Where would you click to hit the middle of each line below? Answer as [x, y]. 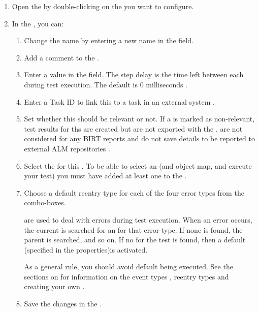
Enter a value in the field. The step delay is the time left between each [134, 74]
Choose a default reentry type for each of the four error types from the [134, 192]
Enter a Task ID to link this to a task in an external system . [119, 101]
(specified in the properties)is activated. [86, 249]
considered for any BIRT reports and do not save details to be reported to [139, 138]
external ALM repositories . [67, 148]
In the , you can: [38, 23]
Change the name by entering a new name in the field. [109, 40]
